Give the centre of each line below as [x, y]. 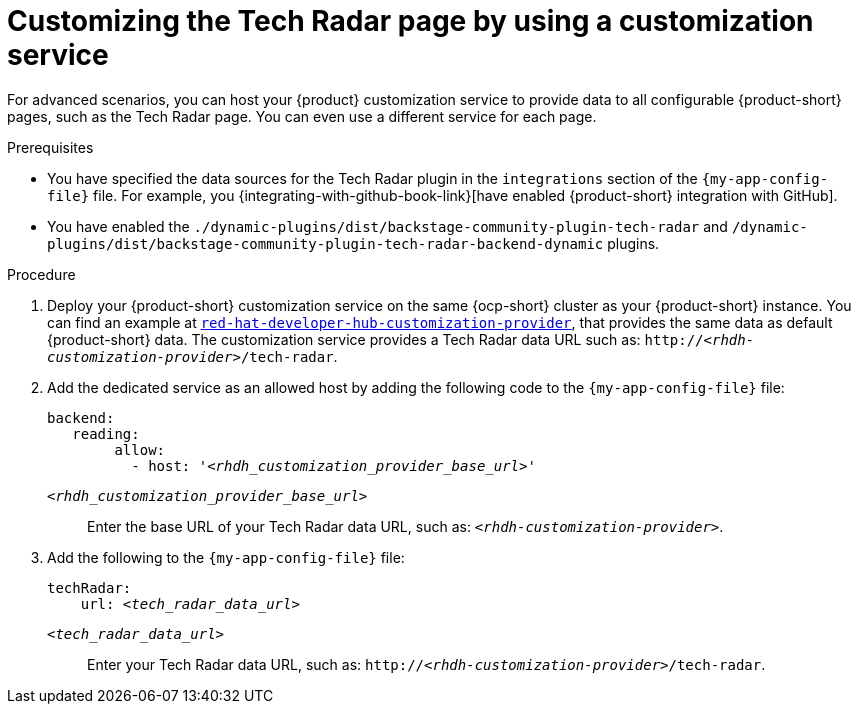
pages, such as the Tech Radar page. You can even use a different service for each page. [302, 116]
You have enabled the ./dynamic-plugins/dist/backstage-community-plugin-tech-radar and [387, 226]
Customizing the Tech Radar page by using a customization [410, 21]
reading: [106, 433]
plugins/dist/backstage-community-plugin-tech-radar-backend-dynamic [325, 243]
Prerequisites [50, 147]
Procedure [41, 274]
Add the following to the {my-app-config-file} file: [226, 557]
